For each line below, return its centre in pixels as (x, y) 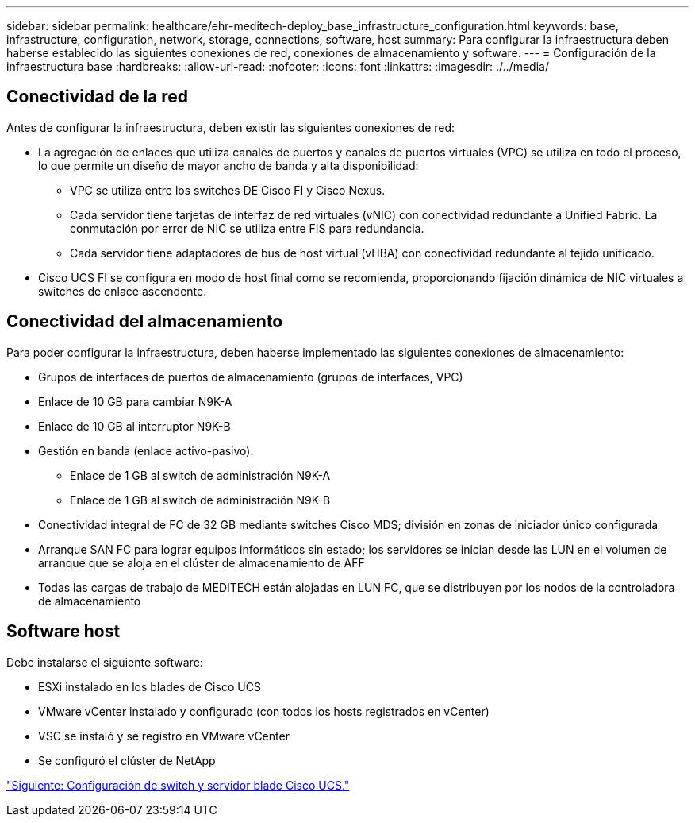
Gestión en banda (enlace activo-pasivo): (146, 450)
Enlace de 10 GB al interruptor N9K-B (134, 426)
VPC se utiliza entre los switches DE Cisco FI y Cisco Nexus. (228, 190)
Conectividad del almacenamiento (145, 322)
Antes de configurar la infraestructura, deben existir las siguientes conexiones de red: (231, 127)
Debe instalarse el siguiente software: (105, 662)
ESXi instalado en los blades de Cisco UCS (150, 686)
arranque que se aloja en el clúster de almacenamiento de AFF (202, 562)
